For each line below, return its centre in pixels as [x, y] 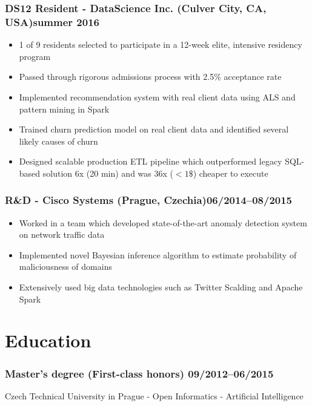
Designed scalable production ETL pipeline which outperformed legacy [151, 161]
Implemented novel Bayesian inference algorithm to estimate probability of [158, 254]
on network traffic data [62, 234]
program [35, 56]
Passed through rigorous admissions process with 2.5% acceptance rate [150, 77]
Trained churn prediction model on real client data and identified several [154, 129]
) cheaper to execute [231, 173]
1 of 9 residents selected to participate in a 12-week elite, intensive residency [161, 44]
